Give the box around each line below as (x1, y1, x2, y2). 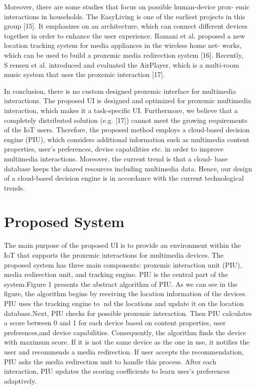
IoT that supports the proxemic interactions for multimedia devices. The (4, 250, 224, 260)
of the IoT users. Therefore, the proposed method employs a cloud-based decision (4, 124, 250, 135)
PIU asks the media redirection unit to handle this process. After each (4, 356, 217, 366)
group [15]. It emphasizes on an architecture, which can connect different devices (4, 21, 248, 31)
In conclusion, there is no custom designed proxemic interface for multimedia (4, 85, 236, 96)
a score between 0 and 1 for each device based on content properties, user (4, 317, 226, 328)
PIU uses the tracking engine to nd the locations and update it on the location (4, 298, 244, 308)
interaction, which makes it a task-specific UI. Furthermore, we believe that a (4, 105, 238, 115)
